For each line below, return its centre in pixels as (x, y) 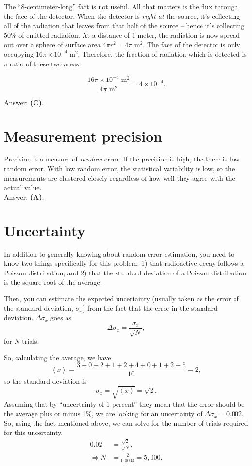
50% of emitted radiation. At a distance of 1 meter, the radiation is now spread (122, 35)
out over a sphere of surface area (52, 44)
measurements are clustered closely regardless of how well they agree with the (119, 178)
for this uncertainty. (34, 432)
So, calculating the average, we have (58, 357)
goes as (61, 317)
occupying (19, 54)
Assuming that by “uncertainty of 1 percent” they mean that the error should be (124, 404)
